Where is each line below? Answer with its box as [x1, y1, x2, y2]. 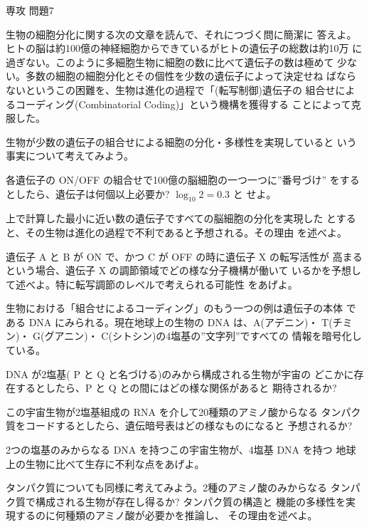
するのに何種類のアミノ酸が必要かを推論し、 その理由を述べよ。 [15, 508, 318, 523]
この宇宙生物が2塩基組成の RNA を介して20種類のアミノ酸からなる [6, 404, 318, 419]
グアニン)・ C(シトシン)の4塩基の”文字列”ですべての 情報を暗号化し [44, 328, 362, 343]
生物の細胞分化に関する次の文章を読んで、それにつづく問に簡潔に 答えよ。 [6, 26, 357, 41]
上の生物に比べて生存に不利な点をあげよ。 [6, 456, 205, 471]
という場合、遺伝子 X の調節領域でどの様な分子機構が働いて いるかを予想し [6, 263, 362, 278]
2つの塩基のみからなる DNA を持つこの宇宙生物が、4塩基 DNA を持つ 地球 [6, 442, 356, 457]
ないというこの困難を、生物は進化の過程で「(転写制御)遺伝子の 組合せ [6, 82, 336, 97]
